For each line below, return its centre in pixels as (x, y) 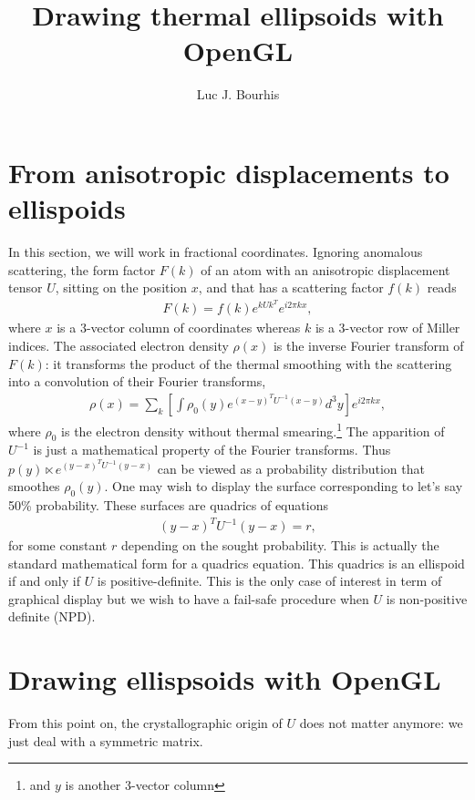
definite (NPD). (52, 616)
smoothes (34, 486)
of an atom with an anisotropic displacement (325, 269)
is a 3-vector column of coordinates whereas (179, 328)
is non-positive (427, 598)
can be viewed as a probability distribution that (291, 468)
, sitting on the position (121, 287)
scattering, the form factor (82, 269)
